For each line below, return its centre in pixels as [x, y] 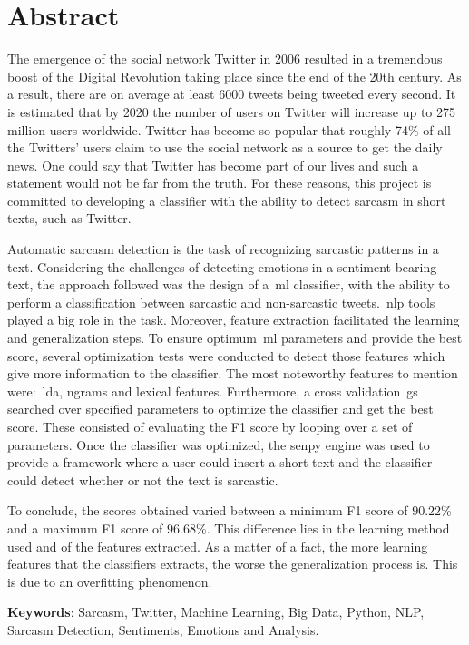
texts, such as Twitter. [69, 218]
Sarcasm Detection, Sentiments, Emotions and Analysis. [163, 629]
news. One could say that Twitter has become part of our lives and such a [213, 165]
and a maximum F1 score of [85, 528]
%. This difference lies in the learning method [322, 528]
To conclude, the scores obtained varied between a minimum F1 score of [208, 510]
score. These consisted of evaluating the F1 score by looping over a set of [210, 426]
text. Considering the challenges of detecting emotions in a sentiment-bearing [222, 266]
